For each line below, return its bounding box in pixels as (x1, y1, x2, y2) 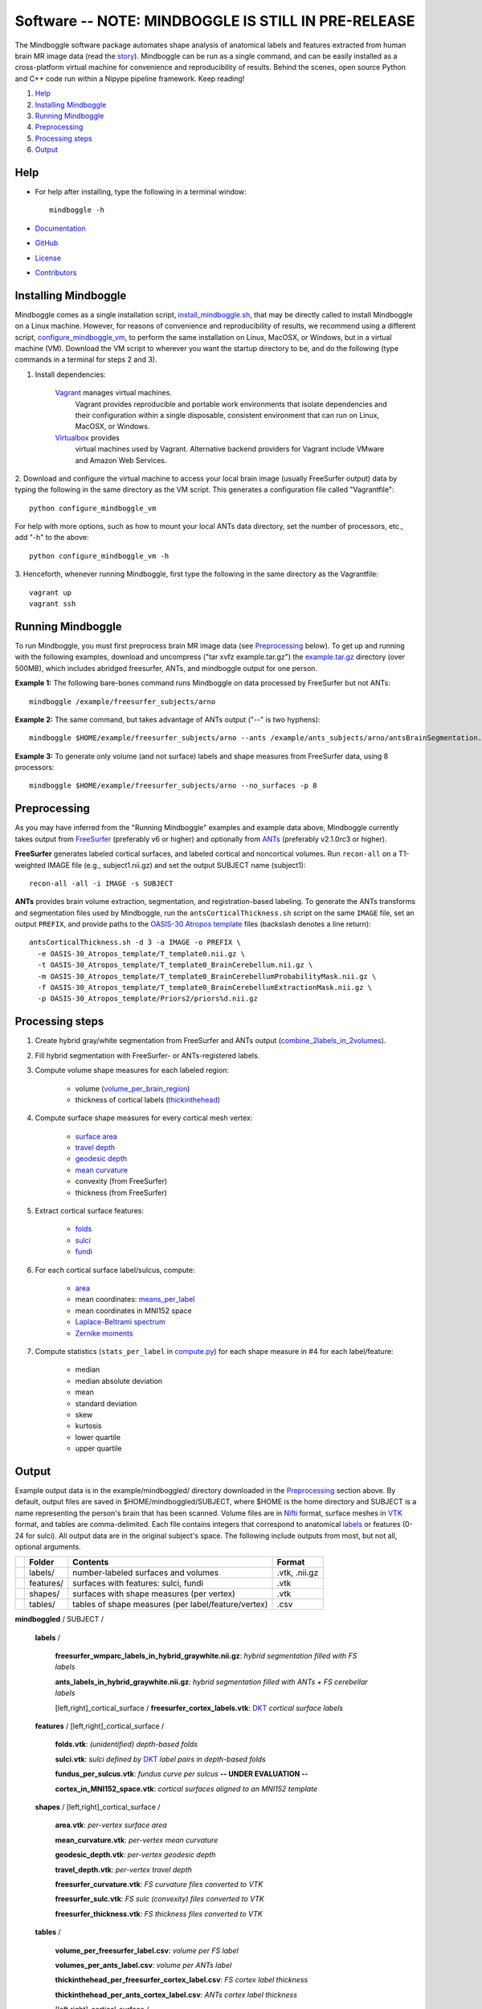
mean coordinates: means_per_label (75, 1295, 195, 1304)
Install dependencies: (35, 370, 106, 379)
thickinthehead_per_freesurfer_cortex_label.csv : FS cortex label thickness (55, 1975, 308, 1985)
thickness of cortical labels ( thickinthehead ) (75, 1095, 221, 1104)
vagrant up (29, 587, 72, 597)
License (35, 253, 62, 263)
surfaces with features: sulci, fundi (72, 1577, 204, 1589)
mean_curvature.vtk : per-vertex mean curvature (55, 1835, 219, 1844)
